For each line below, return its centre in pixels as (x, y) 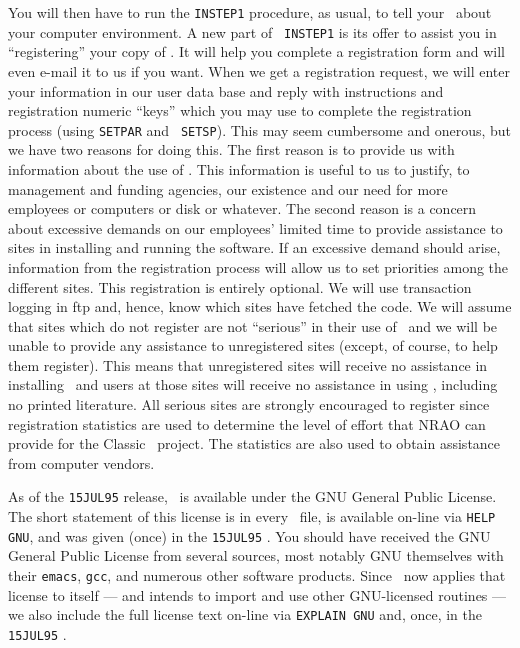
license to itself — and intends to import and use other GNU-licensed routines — (257, 594)
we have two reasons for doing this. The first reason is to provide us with (231, 149)
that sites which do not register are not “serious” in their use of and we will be (253, 325)
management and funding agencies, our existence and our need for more (228, 188)
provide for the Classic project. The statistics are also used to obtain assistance (254, 443)
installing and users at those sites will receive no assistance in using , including (253, 384)
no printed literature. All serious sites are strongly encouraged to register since (249, 404)
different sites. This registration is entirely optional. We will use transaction (240, 286)
